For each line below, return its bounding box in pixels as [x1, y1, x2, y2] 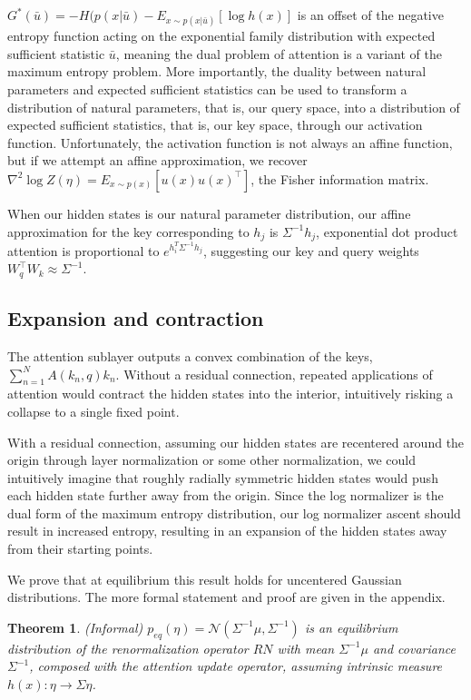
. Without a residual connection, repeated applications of [115, 364, 433, 383]
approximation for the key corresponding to [7, 222, 250, 241]
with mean [277, 638, 335, 657]
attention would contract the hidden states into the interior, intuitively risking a [7, 384, 454, 403]
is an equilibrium [304, 617, 398, 636]
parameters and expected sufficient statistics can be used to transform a [7, 79, 407, 98]
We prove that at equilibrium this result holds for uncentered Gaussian [7, 569, 402, 588]
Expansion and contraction [7, 304, 264, 332]
